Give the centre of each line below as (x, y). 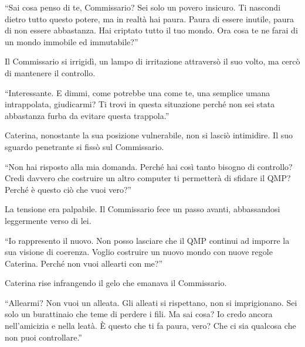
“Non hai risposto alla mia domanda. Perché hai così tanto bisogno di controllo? (149, 166)
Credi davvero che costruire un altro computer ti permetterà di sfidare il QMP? (148, 178)
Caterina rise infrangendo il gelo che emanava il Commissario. (116, 283)
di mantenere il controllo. (50, 72)
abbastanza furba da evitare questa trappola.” (87, 115)
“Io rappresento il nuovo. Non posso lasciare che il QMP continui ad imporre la (147, 240)
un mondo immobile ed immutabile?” (72, 41)
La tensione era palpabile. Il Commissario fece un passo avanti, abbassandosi (143, 209)
